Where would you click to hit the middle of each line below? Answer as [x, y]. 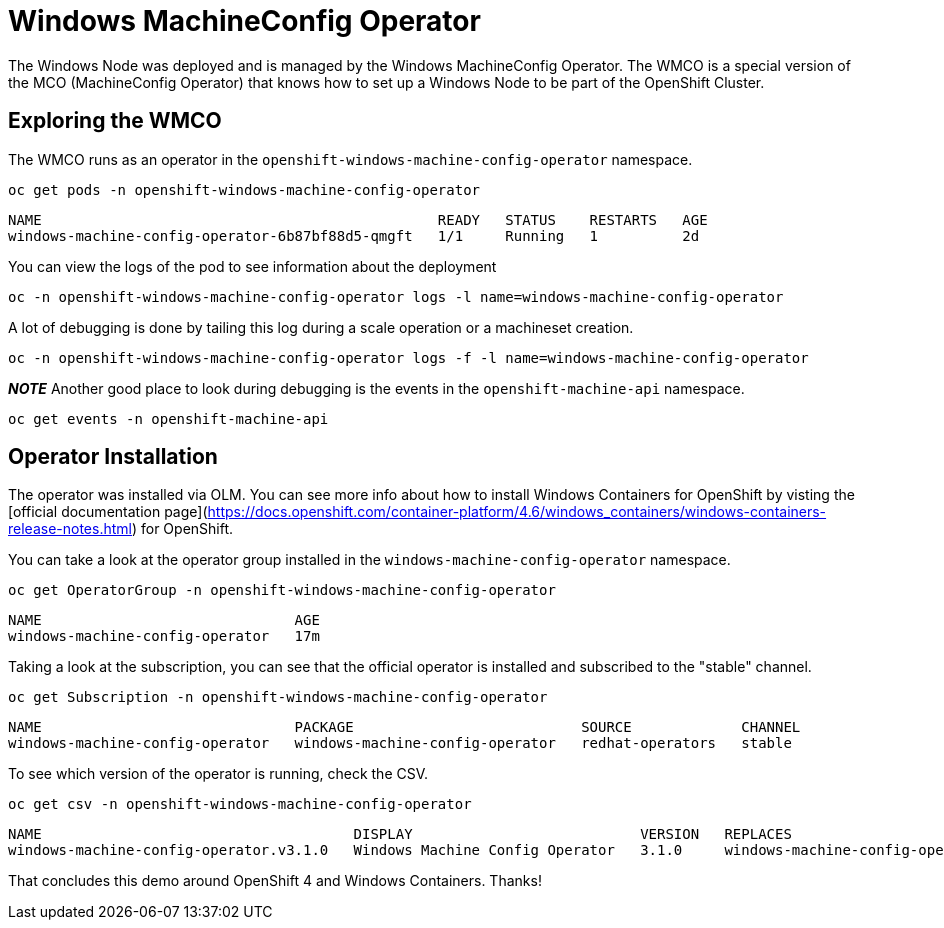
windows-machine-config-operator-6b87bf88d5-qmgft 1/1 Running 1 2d [354, 235]
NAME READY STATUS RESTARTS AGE [358, 219]
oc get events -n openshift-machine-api [168, 418]
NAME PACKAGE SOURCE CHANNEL [404, 727]
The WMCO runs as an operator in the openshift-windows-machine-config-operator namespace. [350, 159]
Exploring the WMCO [115, 121]
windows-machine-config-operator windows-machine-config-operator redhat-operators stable [400, 743]
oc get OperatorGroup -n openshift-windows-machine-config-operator [282, 590]
